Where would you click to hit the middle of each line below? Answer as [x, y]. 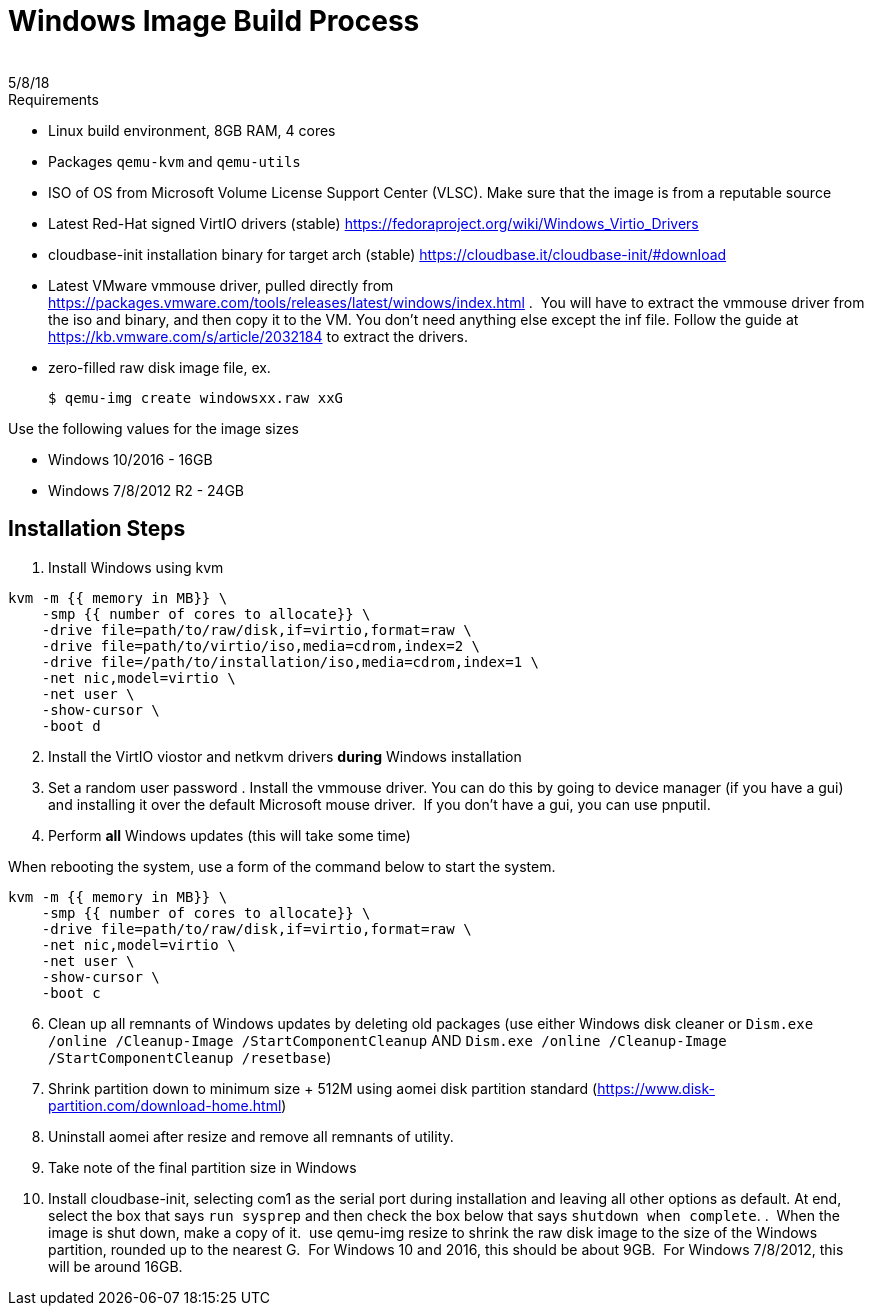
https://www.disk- [656, 1088]
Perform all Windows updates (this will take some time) [229, 835]
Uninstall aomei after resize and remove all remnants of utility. [251, 1136]
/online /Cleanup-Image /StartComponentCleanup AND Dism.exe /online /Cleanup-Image [387, 1040]
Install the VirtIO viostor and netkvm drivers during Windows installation [285, 756]
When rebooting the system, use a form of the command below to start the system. [282, 866]
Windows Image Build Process [214, 21]
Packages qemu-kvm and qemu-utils [174, 161]
